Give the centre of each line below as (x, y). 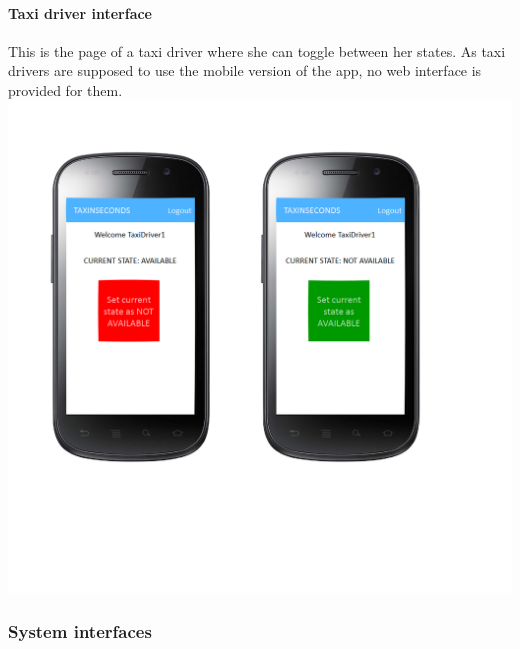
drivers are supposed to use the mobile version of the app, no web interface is (245, 70)
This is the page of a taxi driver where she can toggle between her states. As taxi (257, 50)
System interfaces (80, 631)
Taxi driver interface (80, 12)
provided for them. (65, 89)
